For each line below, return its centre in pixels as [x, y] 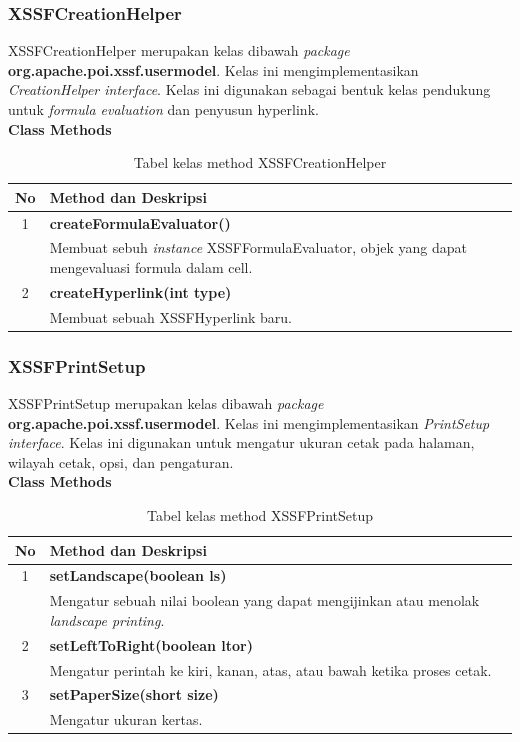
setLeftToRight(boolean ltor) [151, 644]
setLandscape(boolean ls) [138, 575]
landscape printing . [107, 619]
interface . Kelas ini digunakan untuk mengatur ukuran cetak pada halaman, [241, 442]
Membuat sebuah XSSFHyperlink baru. [170, 316]
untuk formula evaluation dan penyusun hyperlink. [163, 109]
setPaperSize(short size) [134, 694]
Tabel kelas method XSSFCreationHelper [260, 162]
